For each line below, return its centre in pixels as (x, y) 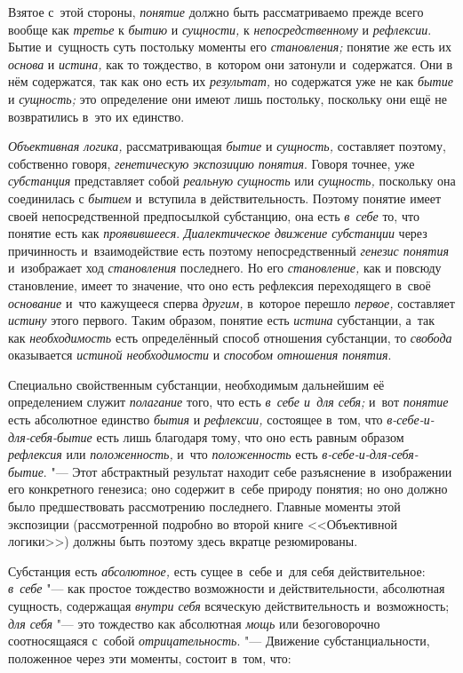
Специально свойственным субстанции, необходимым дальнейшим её (196, 384)
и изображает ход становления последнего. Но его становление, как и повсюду (225, 268)
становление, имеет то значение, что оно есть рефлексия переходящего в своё (220, 285)
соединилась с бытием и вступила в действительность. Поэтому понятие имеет (225, 198)
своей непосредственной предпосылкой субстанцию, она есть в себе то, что (214, 215)
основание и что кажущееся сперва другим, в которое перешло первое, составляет (231, 302)
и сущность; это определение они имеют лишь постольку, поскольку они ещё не (228, 98)
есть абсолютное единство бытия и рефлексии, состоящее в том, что (196, 420)
